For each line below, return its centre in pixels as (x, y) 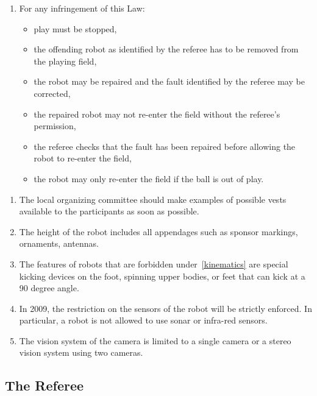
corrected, (52, 93)
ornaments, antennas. (59, 243)
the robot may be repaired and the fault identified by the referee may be (169, 81)
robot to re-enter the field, (83, 158)
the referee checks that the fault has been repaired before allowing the (165, 146)
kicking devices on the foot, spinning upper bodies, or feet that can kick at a (162, 276)
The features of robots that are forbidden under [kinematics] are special (154, 263)
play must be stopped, (75, 28)
